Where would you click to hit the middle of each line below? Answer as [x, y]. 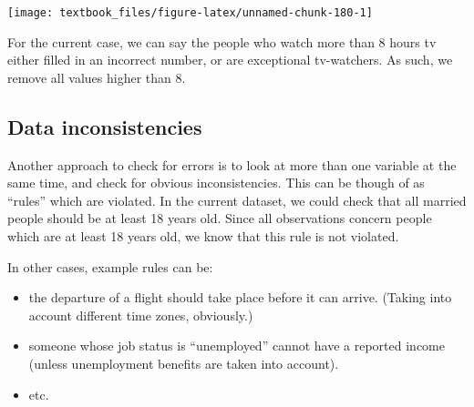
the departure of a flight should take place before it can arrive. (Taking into [240, 297]
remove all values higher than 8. [97, 77]
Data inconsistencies [105, 126]
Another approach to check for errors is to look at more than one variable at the [232, 164]
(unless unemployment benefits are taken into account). [184, 363]
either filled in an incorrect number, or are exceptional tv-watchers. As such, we [230, 60]
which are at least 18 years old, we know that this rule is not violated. [203, 236]
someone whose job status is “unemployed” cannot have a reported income [237, 346]
